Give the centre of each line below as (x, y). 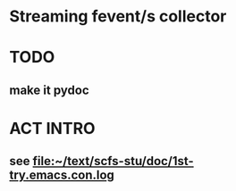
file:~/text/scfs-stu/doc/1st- (113, 161)
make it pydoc (49, 90)
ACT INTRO (52, 128)
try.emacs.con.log (62, 175)
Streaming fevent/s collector (118, 17)
